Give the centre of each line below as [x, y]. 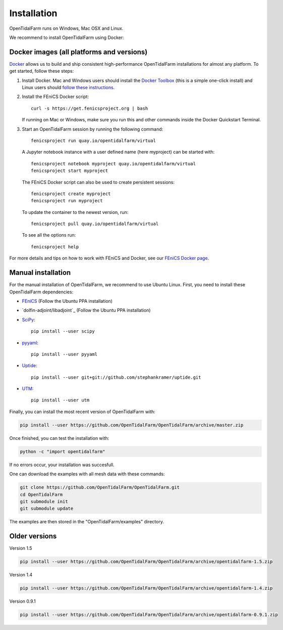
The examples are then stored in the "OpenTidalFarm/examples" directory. [87, 522]
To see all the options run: [49, 235]
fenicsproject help [55, 247]
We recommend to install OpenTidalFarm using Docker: [67, 37]
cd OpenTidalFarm [41, 494]
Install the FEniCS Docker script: [55, 97]
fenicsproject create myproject [71, 194]
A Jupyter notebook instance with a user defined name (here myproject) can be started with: [118, 152]
